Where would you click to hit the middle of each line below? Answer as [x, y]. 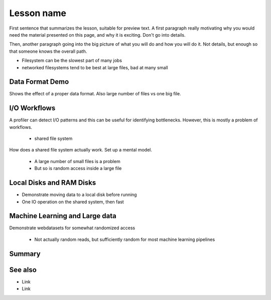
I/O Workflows [32, 108]
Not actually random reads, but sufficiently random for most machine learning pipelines [125, 239]
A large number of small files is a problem [77, 161]
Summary [25, 254]
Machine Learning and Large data [63, 216]
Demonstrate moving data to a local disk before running [80, 195]
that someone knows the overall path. [48, 51]
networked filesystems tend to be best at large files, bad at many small [95, 67]
